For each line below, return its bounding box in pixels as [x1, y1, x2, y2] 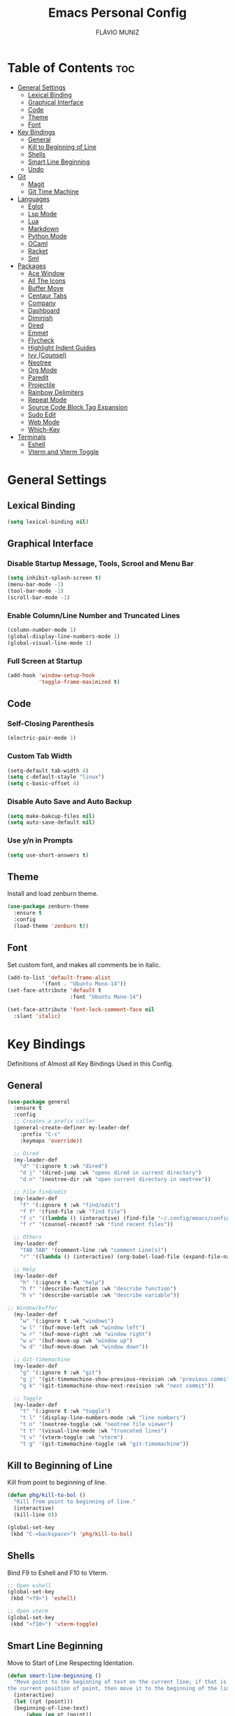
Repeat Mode [27, 395, 67, 404]
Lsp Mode [27, 209, 57, 218]
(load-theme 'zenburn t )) [13, 922, 90, 929]
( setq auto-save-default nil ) [7, 819, 96, 827]
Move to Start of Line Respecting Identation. [7, 1659, 134, 1667]
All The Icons [27, 276, 66, 285]
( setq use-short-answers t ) [7, 852, 90, 859]
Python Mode [27, 232, 67, 240]
